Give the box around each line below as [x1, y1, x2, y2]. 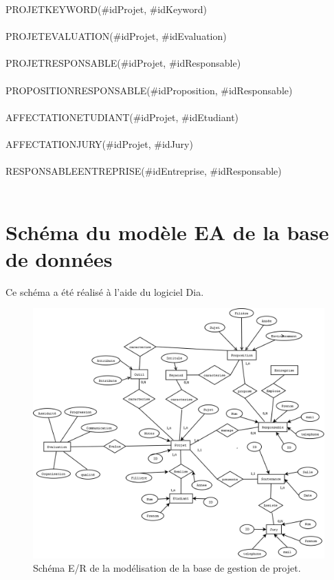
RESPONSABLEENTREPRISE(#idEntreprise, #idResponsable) [5, 164, 282, 178]
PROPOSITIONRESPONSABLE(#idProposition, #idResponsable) [5, 83, 293, 97]
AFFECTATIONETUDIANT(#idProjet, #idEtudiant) [5, 109, 239, 124]
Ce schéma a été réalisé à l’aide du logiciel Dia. [5, 284, 204, 299]
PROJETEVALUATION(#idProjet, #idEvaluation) [5, 29, 227, 43]
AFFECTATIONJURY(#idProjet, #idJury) [5, 136, 193, 151]
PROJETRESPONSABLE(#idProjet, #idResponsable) [5, 56, 241, 70]
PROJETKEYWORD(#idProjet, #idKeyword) [5, 2, 207, 16]
